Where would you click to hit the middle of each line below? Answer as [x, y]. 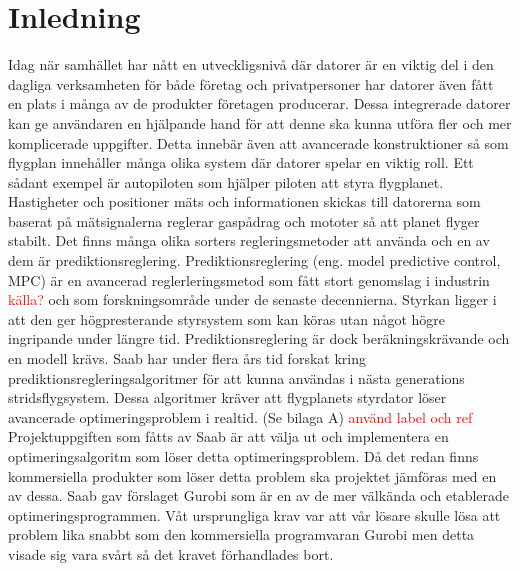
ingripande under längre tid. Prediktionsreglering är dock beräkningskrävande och [259, 338]
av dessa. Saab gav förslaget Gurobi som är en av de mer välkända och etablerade [259, 495]
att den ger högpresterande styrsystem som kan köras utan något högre [227, 318]
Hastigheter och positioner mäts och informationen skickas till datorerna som [244, 201]
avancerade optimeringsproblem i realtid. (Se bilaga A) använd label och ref [240, 416]
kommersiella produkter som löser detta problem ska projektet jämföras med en [252, 475]
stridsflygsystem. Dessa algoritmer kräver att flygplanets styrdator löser [227, 397]
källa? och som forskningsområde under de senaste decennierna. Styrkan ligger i [252, 299]
